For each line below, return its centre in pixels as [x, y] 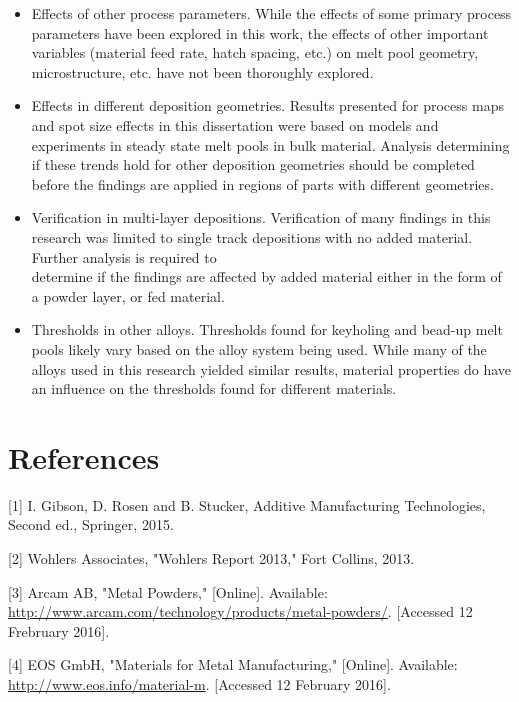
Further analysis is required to [124, 256]
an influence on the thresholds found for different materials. [214, 388]
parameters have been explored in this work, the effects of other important [260, 32]
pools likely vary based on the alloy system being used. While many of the [259, 348]
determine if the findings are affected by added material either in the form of [266, 276]
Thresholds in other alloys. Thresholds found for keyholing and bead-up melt [267, 329]
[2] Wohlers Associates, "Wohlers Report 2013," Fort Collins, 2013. [211, 558]
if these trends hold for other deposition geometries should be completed [253, 164]
